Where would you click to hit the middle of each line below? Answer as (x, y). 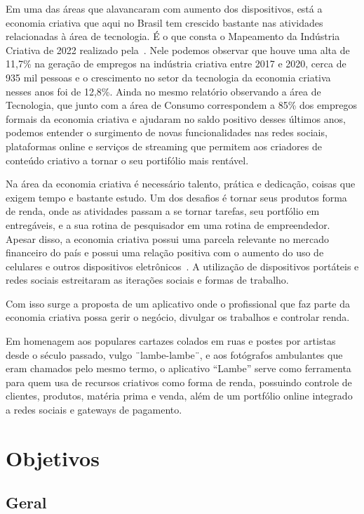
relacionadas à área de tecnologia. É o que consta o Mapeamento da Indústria (173, 36)
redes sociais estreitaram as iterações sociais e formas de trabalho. (147, 280)
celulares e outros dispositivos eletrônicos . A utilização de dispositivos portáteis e (182, 266)
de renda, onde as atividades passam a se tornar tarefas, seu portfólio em (163, 211)
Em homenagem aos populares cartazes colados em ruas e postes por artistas (171, 341)
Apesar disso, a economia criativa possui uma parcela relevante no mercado (167, 238)
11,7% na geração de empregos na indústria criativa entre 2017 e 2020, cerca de (176, 64)
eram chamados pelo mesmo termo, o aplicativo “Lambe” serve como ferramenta (178, 368)
